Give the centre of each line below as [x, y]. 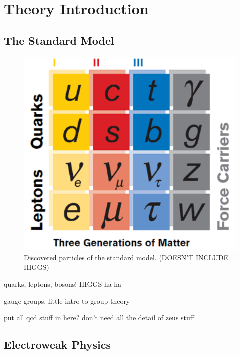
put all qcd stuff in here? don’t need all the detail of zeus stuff [99, 318]
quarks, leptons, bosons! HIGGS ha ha [63, 284]
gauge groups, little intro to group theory [67, 301]
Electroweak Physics [57, 345]
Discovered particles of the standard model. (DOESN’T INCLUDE [126, 257]
